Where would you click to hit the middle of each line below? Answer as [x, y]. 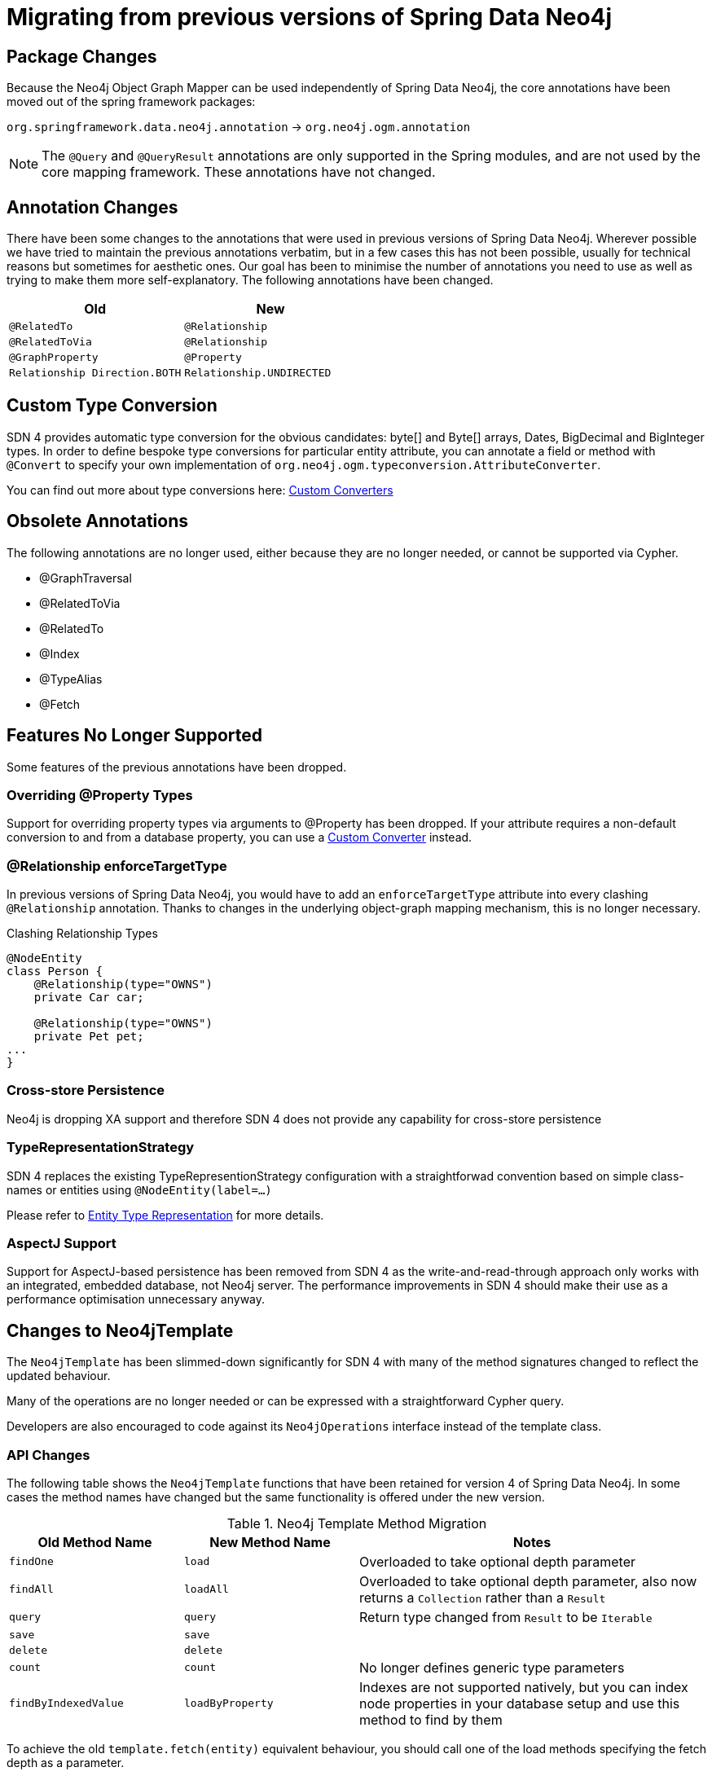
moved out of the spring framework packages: [131, 102]
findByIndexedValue [66, 1703]
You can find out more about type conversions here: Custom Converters [200, 490]
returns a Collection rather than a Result [483, 1597]
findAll [31, 1589]
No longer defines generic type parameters [492, 1667]
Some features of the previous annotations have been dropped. [177, 767]
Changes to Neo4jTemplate [120, 1330]
